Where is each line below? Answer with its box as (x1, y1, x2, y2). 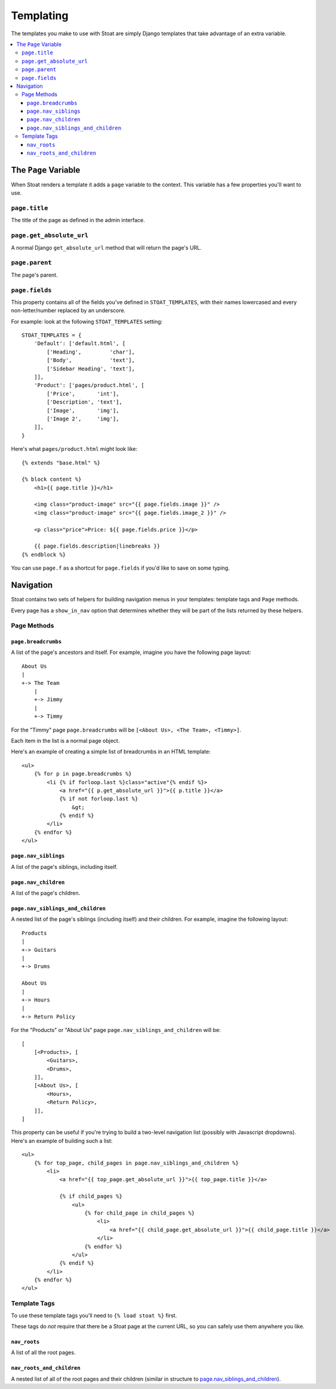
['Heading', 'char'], (47, 348, 135, 355)
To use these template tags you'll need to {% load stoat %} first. (11, 1311, 177, 1319)
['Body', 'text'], (47, 357, 135, 364)
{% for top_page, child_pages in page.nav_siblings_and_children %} (33, 1159, 239, 1166)
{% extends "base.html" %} (21, 459, 101, 466)
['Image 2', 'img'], (47, 415, 119, 422)
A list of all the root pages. (11, 1349, 76, 1356)
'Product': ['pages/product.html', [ (33, 382, 144, 389)
